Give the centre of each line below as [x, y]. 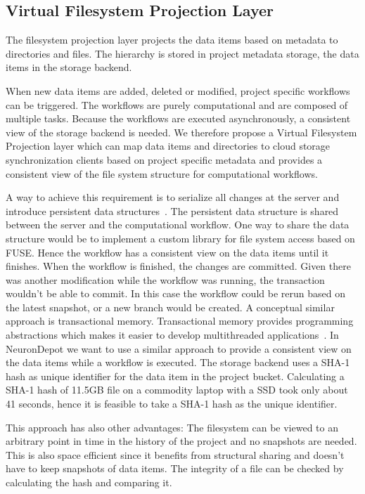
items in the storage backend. [69, 67]
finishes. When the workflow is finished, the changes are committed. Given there [178, 266]
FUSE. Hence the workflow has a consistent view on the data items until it [167, 252]
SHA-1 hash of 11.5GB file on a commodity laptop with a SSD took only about [177, 390]
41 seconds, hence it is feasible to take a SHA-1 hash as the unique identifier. [172, 404]
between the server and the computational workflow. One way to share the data [178, 225]
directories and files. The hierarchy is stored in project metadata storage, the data [182, 53]
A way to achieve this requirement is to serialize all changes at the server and [173, 197]
